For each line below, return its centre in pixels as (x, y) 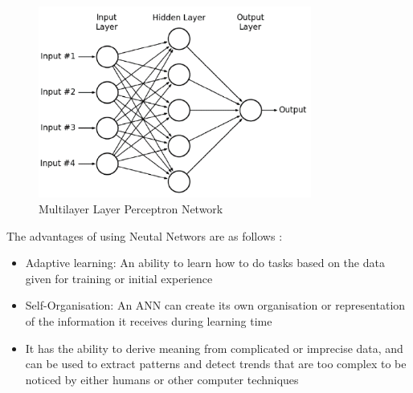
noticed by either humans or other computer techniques (162, 379)
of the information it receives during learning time (149, 321)
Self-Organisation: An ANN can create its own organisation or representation (215, 305)
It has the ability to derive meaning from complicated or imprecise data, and (214, 348)
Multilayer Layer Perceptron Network (131, 209)
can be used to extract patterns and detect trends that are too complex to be (216, 364)
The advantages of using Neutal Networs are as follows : (145, 235)
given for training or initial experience (119, 278)
